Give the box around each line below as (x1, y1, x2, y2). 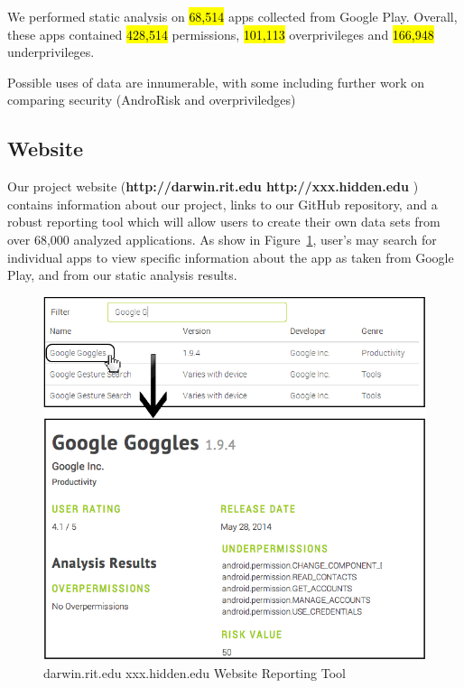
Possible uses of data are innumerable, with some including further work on (7, 72, 425, 91)
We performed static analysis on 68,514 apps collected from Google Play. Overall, (7, 7, 458, 25)
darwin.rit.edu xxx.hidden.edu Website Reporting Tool (43, 663, 346, 682)
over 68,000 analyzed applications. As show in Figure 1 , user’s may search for (7, 229, 437, 248)
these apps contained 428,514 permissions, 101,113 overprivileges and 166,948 (7, 24, 434, 43)
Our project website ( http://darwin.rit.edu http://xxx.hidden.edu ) (7, 177, 419, 196)
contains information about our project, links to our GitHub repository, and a (7, 194, 438, 213)
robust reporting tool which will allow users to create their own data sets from (7, 212, 441, 231)
